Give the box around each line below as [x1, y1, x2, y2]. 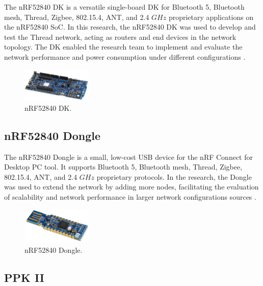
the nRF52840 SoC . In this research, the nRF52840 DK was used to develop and [4, 21, 256, 32]
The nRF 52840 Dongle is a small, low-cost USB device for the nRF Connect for [4, 151, 253, 162]
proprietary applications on [168, 11, 254, 22]
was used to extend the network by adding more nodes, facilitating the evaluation [4, 181, 259, 192]
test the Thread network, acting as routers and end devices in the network [4, 31, 236, 42]
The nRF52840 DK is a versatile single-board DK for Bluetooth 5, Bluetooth [4, 2, 245, 12]
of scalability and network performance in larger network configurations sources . [4, 191, 256, 202]
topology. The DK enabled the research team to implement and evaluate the [4, 41, 243, 52]
